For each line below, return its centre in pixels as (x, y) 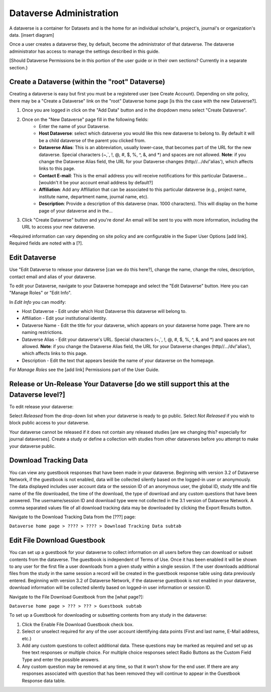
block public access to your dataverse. (49, 423)
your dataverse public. (32, 446)
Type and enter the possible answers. (61, 659)
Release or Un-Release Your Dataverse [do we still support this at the (119, 384)
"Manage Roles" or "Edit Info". (40, 293)
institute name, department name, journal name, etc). (94, 196)
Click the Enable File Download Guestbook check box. (78, 624)
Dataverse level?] (37, 394)
